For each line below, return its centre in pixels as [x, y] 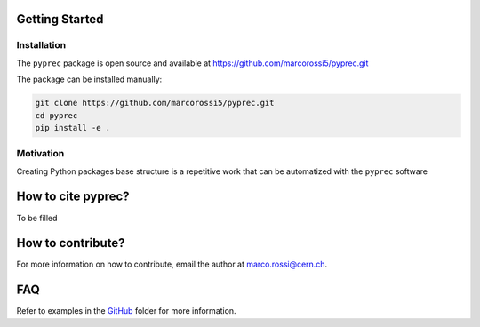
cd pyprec [56, 115]
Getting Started [60, 19]
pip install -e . [73, 128]
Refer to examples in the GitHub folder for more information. [126, 311]
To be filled [37, 218]
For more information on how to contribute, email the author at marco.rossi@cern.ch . [172, 264]
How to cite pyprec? [73, 197]
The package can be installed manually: [89, 79]
